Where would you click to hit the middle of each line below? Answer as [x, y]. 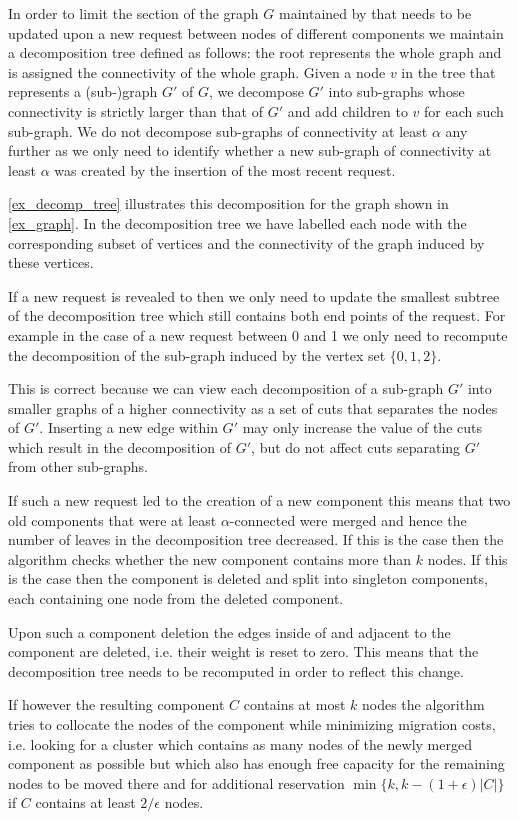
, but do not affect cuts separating [356, 446]
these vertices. [51, 262]
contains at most [294, 704]
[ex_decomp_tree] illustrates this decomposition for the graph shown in [228, 203]
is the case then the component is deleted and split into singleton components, [248, 578]
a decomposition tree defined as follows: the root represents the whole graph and [255, 52]
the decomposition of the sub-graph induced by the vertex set [197, 354]
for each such [464, 110]
